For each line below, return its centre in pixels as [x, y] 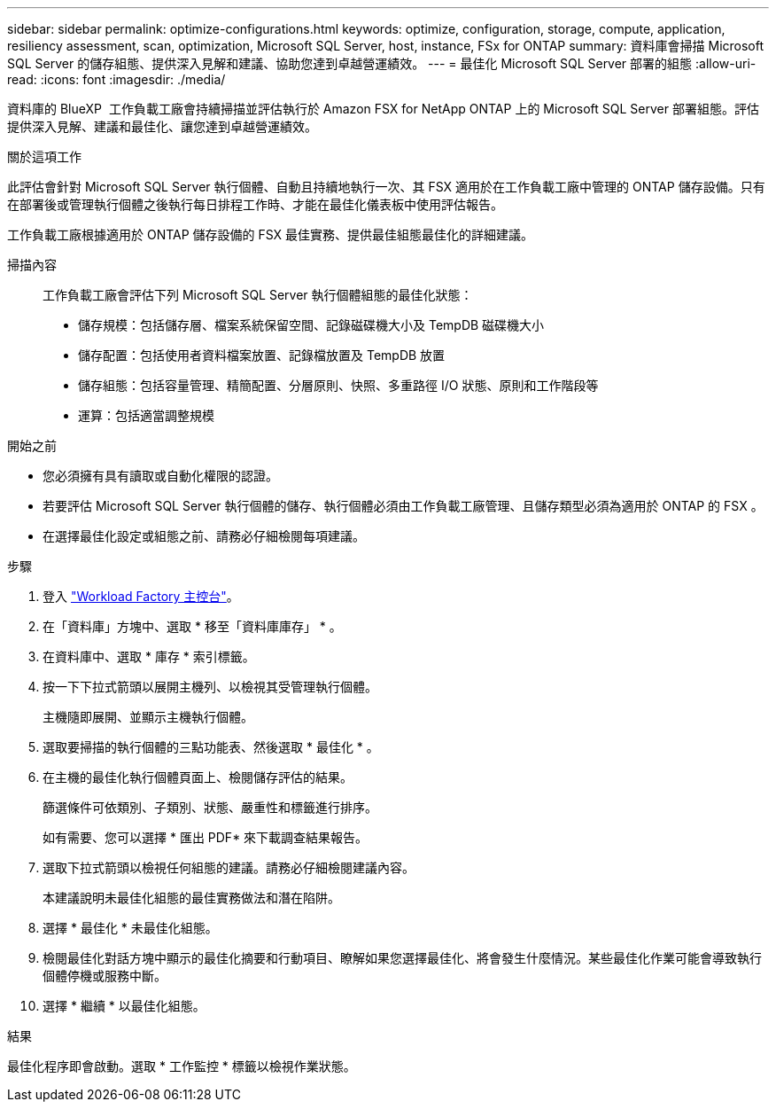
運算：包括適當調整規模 [146, 415]
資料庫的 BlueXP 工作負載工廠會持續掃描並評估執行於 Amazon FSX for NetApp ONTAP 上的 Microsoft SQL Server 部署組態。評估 [383, 109]
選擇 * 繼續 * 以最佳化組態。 [124, 1006]
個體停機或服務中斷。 [105, 976]
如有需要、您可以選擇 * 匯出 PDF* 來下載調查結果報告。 [206, 837]
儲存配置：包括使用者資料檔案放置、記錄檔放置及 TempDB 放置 [262, 355]
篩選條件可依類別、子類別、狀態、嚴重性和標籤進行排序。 [210, 807]
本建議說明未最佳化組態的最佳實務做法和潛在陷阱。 [191, 898]
